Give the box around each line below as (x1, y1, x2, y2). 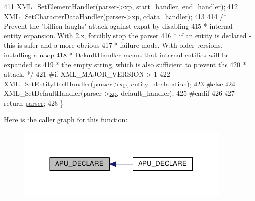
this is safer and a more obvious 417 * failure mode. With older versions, (4, 40, 223, 50)
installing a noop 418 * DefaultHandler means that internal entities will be (4, 49, 229, 59)
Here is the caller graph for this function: (4, 114, 128, 124)
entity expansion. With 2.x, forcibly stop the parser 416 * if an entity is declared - (4, 30, 251, 40)
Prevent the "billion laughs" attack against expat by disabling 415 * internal (4, 21, 233, 31)
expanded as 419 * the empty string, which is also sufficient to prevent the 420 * (4, 59, 246, 69)
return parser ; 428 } (4, 97, 64, 108)
